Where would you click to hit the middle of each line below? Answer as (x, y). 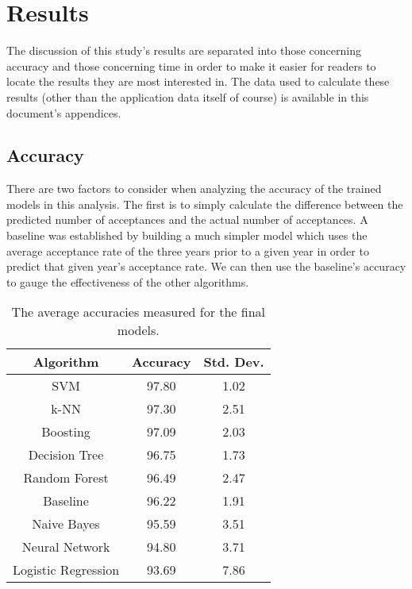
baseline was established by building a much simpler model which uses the (187, 235)
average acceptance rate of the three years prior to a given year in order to (188, 250)
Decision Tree (66, 455)
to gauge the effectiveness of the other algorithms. (128, 281)
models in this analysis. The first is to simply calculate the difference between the (205, 204)
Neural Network (66, 547)
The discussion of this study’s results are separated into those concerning (184, 50)
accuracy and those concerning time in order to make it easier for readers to (191, 65)
